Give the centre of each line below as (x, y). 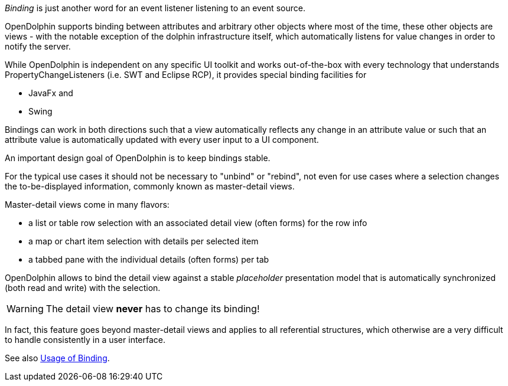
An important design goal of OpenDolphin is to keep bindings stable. (138, 158)
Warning (25, 309)
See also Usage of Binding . (57, 358)
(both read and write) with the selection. (83, 288)
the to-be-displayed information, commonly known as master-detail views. (150, 186)
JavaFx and (51, 93)
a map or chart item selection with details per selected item (144, 241)
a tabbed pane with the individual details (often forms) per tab (149, 259)
